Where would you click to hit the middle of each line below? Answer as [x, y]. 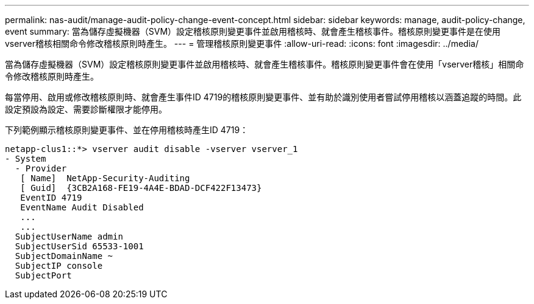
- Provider [41, 168]
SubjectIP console [59, 266]
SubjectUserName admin [69, 237]
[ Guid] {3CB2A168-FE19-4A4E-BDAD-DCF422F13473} [141, 188]
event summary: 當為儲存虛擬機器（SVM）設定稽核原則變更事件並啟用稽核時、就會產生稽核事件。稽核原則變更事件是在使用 [253, 31]
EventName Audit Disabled [82, 207]
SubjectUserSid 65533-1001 [79, 246]
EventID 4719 [51, 198]
